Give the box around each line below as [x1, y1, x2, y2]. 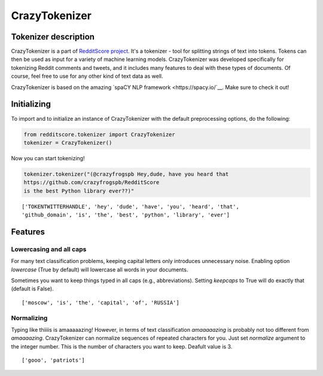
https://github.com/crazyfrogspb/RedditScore [23, 179, 160, 186]
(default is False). [11, 285, 54, 292]
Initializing [11, 99, 51, 109]
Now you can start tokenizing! [11, 154, 85, 161]
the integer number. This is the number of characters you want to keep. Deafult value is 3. [11, 343, 233, 350]
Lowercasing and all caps [11, 245, 87, 253]
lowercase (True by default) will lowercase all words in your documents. [11, 266, 188, 273]
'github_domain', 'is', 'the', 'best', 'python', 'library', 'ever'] [22, 212, 230, 218]
